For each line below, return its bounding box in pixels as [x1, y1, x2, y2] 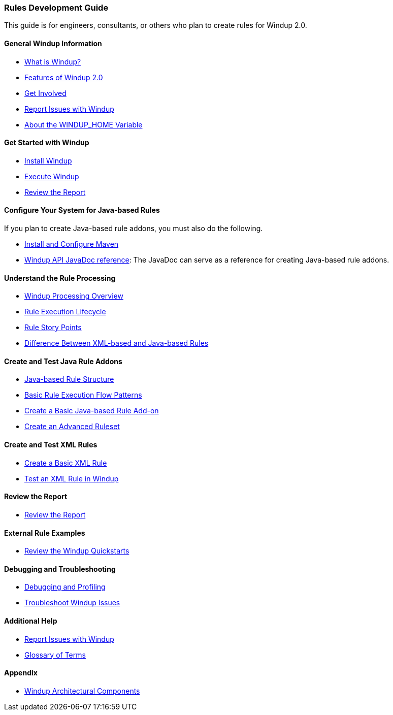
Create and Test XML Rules [4, 440, 97, 449]
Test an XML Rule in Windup [24, 474, 119, 483]
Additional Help [4, 616, 57, 625]
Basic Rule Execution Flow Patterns [24, 391, 142, 400]
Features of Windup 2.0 [24, 73, 103, 82]
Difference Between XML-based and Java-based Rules [24, 339, 209, 348]
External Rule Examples [4, 528, 85, 537]
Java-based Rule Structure [24, 375, 114, 384]
